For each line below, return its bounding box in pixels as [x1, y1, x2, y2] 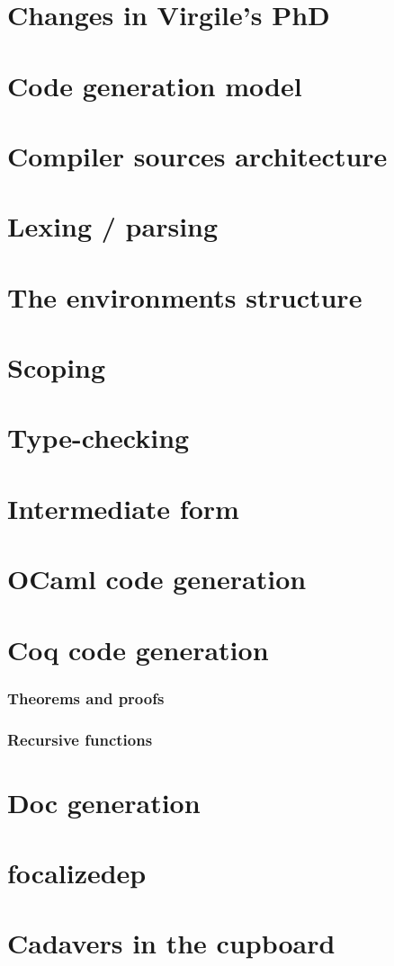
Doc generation [7, 783, 201, 820]
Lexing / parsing [7, 208, 219, 245]
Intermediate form [7, 489, 239, 526]
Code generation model [7, 67, 302, 103]
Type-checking [7, 419, 190, 456]
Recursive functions [7, 728, 153, 750]
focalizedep [7, 854, 147, 890]
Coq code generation [7, 631, 269, 667]
